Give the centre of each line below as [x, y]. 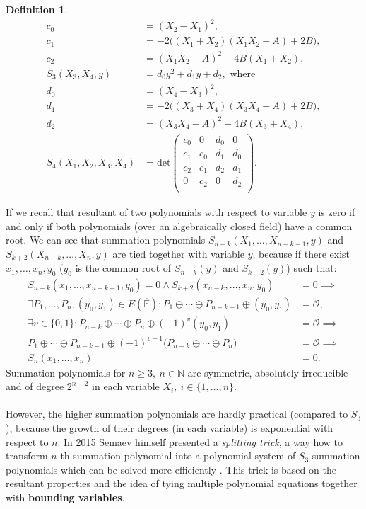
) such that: [312, 268]
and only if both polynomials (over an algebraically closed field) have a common [179, 225]
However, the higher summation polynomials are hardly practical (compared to [177, 414]
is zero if [337, 211]
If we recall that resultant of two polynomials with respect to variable [157, 211]
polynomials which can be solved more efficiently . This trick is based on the [171, 469]
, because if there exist [301, 253]
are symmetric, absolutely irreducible [268, 372]
